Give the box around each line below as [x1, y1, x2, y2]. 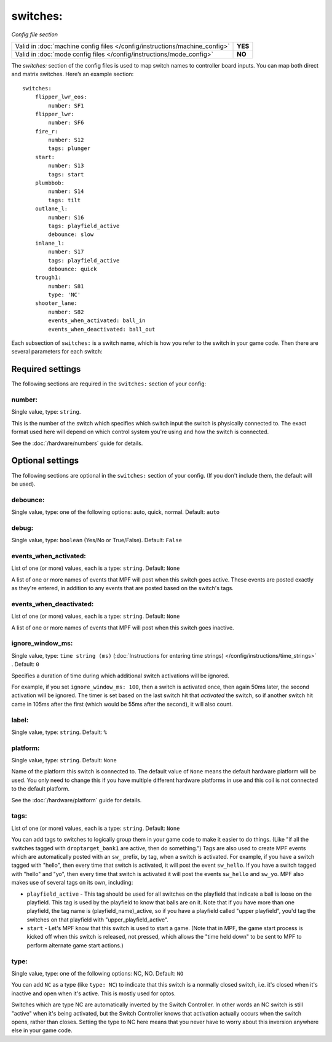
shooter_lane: [34, 300, 78, 307]
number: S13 [48, 162, 84, 169]
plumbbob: [34, 180, 65, 187]
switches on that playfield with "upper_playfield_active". [26, 916, 169, 923]
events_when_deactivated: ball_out [48, 326, 156, 333]
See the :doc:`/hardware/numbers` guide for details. [11, 440, 143, 447]
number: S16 [48, 214, 84, 221]
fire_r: [34, 128, 58, 135]
